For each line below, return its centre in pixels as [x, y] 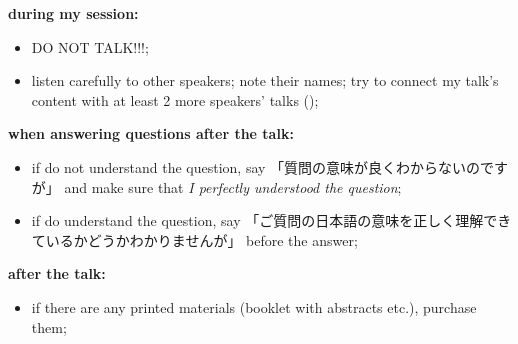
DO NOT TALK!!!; [90, 46]
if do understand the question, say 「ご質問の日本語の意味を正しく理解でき [271, 220]
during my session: [73, 13]
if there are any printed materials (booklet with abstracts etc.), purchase [254, 306]
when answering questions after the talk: [151, 133]
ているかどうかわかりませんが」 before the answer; [194, 239]
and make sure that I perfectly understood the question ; [233, 186]
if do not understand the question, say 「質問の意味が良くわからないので [263, 166]
